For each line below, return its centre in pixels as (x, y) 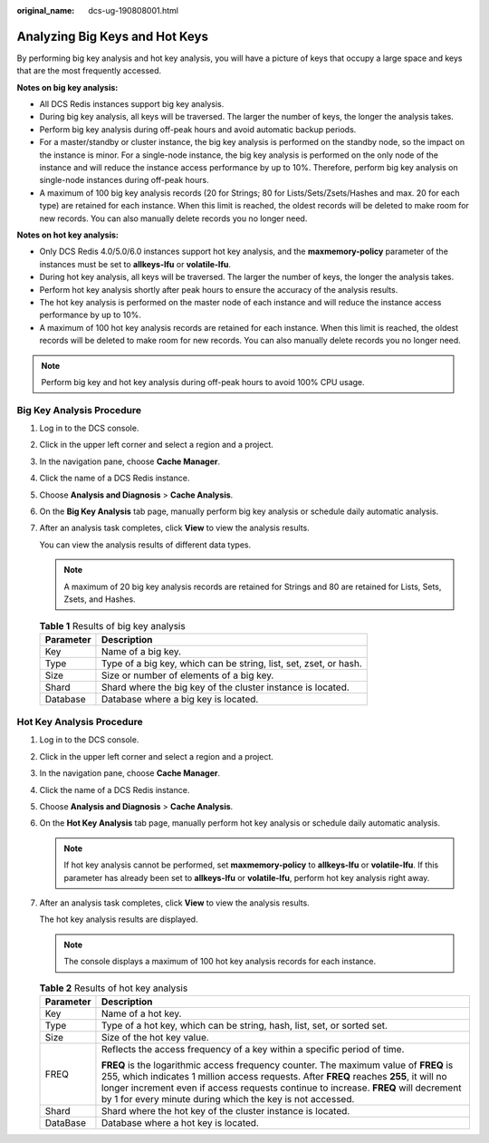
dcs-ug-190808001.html (133, 10)
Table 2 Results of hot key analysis (114, 988)
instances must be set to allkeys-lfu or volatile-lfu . (135, 264)
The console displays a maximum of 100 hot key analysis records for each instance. (220, 962)
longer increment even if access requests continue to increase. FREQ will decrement (281, 1088)
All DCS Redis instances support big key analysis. (132, 104)
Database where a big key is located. (180, 699)
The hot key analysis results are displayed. (119, 919)
